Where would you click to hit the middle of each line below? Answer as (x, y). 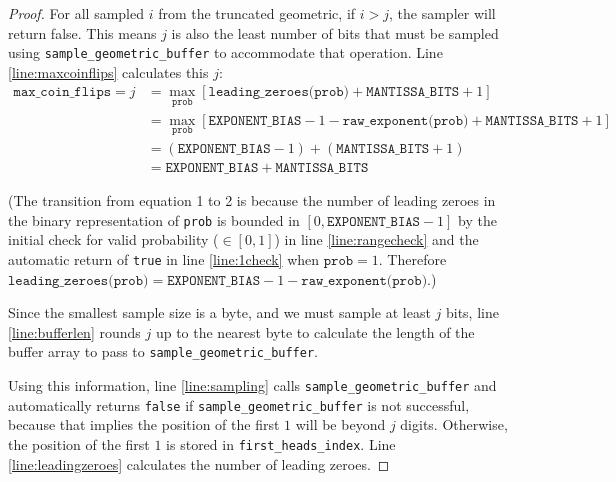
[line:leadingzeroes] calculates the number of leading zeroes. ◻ (199, 463)
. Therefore (412, 258)
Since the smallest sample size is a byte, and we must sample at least (219, 312)
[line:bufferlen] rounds (74, 331)
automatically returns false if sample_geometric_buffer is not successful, (239, 404)
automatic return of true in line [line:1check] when (164, 258)
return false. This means (82, 32)
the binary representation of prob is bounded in (154, 219)
